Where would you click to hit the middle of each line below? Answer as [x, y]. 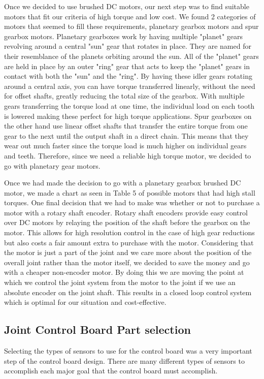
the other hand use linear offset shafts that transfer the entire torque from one [126, 126]
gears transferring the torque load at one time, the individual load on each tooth [129, 105]
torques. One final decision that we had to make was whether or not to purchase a [132, 202]
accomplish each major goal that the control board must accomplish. [111, 371]
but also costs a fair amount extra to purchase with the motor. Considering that [129, 242]
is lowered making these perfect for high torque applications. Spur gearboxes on [128, 116]
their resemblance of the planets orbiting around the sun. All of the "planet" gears [131, 56]
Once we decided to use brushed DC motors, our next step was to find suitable [127, 6]
